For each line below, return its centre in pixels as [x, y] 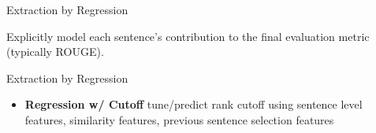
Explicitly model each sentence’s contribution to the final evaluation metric [188, 36]
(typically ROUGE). [55, 52]
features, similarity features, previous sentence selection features [179, 119]
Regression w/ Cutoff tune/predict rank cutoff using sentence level [194, 104]
